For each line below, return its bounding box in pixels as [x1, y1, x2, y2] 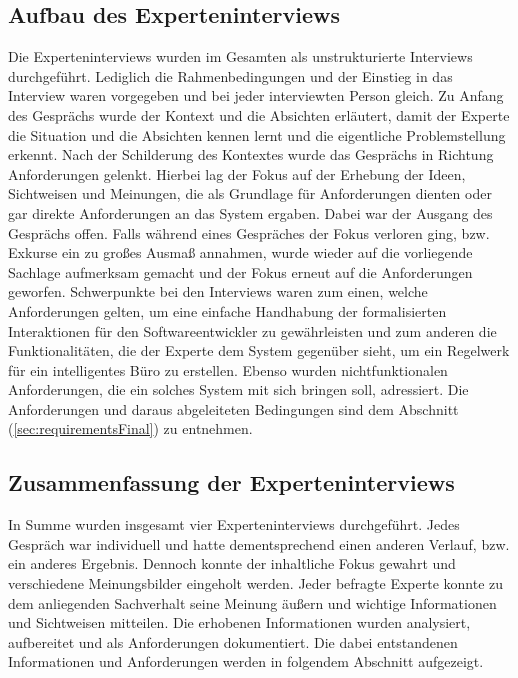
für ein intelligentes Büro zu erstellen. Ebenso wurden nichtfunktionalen [8, 359, 448, 380]
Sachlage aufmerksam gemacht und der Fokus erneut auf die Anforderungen [8, 261, 473, 282]
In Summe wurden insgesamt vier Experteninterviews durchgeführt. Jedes [8, 514, 460, 535]
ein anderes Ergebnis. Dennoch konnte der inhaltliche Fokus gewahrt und [8, 553, 456, 574]
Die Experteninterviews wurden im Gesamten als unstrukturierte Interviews [8, 46, 473, 67]
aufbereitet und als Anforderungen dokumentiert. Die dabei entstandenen [8, 631, 458, 652]
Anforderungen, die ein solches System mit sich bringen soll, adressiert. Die [8, 379, 469, 400]
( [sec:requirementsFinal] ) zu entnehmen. [8, 418, 253, 439]
